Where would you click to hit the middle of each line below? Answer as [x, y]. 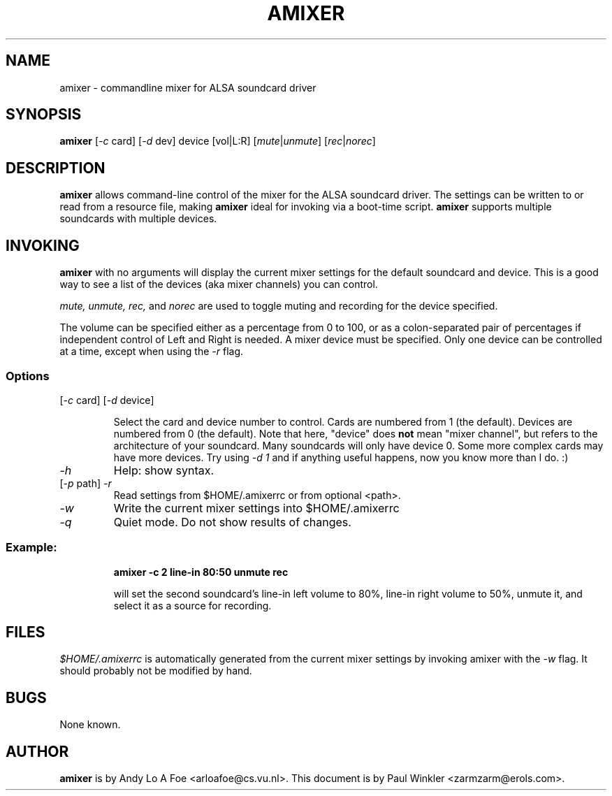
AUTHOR [37, 751]
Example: [31, 548]
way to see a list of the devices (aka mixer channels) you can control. [219, 284]
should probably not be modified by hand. [156, 671]
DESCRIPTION [56, 168]
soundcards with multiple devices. [138, 219]
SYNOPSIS [44, 115]
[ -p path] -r [86, 483]
